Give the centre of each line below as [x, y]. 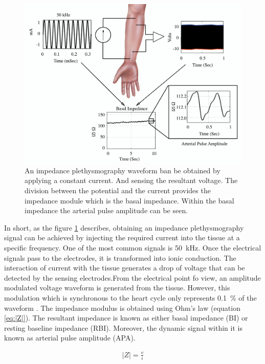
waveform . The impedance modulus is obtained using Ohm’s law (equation [122, 308]
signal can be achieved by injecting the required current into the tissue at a [122, 237]
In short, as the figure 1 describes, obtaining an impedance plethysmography [124, 227]
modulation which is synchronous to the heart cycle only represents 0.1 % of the [130, 297]
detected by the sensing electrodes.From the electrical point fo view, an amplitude [132, 277]
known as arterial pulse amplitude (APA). [70, 338]
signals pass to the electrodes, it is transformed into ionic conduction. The [120, 257]
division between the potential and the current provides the [118, 190]
